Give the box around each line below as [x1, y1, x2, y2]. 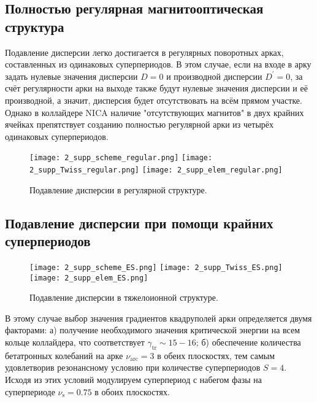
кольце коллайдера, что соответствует [5, 335, 145, 348]
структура [5, 17, 64, 36]
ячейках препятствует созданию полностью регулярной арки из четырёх [5, 118, 274, 131]
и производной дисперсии [166, 69, 262, 82]
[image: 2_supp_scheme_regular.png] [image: [29, 153, 213, 163]
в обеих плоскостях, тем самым [157, 349, 275, 361]
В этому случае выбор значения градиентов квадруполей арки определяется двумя [5, 311, 312, 324]
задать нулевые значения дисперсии [5, 69, 138, 82]
